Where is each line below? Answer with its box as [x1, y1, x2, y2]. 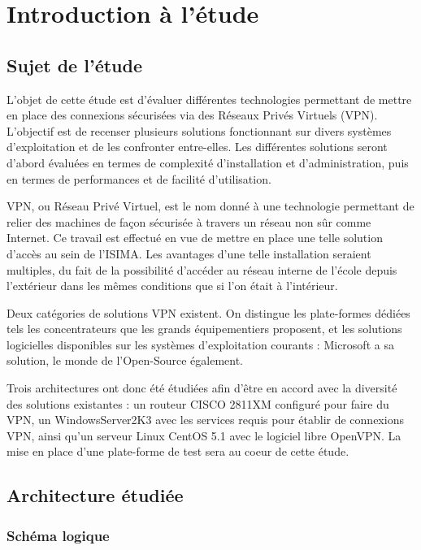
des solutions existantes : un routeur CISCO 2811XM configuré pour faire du [7, 395, 389, 412]
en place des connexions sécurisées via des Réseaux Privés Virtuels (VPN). [7, 106, 378, 123]
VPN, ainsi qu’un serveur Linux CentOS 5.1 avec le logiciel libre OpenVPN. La [7, 427, 401, 444]
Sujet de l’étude [7, 52, 142, 77]
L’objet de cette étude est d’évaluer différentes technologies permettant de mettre [7, 90, 412, 107]
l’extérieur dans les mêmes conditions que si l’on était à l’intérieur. [7, 277, 338, 294]
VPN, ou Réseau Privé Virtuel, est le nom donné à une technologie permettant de [7, 197, 414, 214]
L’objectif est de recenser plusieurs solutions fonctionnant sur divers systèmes [7, 122, 392, 139]
